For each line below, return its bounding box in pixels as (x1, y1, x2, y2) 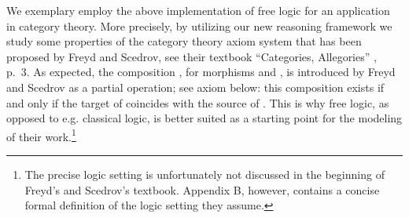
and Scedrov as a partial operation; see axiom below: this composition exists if (6, 78, 385, 95)
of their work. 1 (6, 125, 76, 144)
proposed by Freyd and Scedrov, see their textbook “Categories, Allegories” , (6, 48, 377, 64)
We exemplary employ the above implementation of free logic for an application (6, 2, 390, 18)
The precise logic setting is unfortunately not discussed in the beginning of (24, 166, 385, 182)
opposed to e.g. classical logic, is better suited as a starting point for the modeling (6, 110, 403, 126)
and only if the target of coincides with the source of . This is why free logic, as (6, 94, 389, 111)
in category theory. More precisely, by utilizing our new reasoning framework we (6, 17, 392, 34)
